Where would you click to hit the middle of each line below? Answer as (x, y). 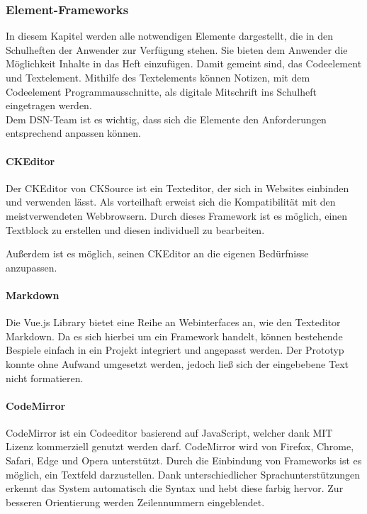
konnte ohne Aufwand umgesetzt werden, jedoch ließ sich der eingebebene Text (177, 363)
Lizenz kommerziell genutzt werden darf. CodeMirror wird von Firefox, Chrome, (180, 446)
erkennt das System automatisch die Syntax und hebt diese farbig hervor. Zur (175, 488)
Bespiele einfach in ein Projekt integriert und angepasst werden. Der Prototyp (175, 350)
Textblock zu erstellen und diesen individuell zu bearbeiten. (135, 229)
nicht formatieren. (45, 378)
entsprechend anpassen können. (73, 133)
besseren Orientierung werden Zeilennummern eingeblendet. (135, 502)
